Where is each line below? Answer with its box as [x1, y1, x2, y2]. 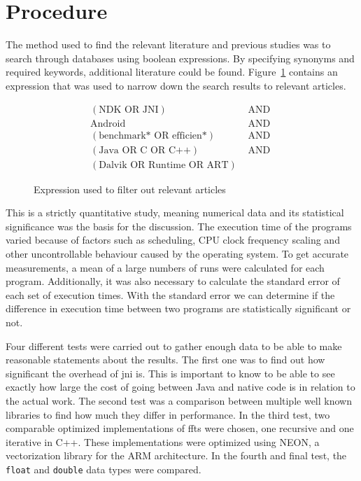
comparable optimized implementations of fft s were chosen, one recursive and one [6, 421, 354, 435]
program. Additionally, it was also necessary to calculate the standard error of [6, 274, 340, 288]
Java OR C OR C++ [99, 145, 191, 155]
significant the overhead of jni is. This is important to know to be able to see [6, 365, 335, 380]
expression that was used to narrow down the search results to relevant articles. [6, 78, 346, 92]
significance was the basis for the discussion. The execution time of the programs [6, 218, 352, 233]
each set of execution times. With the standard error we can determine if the [6, 287, 335, 302]
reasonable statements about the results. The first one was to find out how [6, 352, 325, 367]
